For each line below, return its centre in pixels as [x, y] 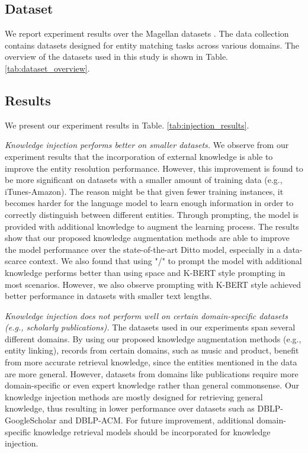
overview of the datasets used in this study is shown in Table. [117, 57]
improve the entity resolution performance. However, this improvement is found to [154, 168]
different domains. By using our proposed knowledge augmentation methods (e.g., [153, 338]
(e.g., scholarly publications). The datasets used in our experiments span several [150, 327]
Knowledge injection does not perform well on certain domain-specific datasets [146, 315]
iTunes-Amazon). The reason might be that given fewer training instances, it [144, 191]
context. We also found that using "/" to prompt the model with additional [166, 261]
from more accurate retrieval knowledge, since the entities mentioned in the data [151, 362]
